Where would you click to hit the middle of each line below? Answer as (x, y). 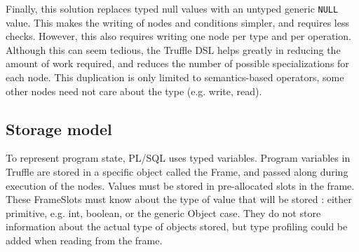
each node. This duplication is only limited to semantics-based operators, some (175, 77)
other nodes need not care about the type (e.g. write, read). (134, 91)
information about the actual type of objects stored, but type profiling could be (177, 226)
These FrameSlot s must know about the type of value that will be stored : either (179, 199)
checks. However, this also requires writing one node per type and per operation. (178, 36)
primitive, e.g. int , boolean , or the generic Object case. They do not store (163, 212)
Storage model (59, 128)
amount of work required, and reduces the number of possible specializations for (177, 63)
